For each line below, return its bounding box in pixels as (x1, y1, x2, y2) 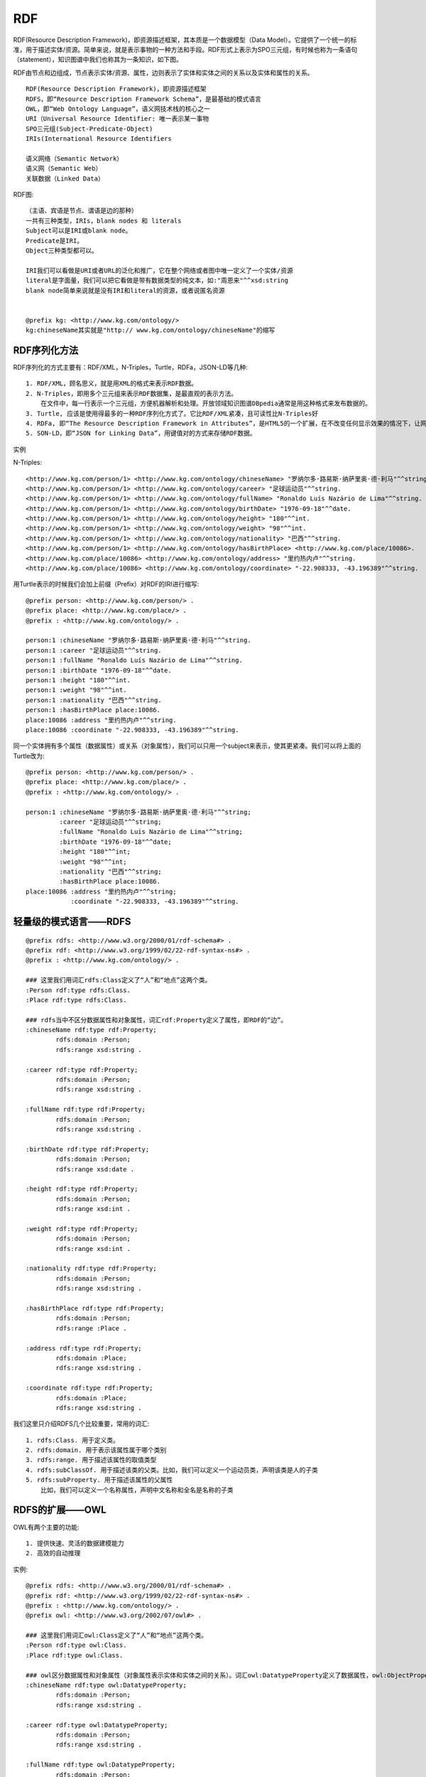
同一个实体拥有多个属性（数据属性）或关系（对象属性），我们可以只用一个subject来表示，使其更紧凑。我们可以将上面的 (13, 741, 361, 750)
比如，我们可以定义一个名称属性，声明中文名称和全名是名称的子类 (40, 1486, 234, 1494)
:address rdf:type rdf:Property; (26, 1344, 142, 1352)
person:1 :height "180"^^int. (26, 676, 131, 684)
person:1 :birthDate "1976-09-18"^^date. (26, 666, 172, 675)
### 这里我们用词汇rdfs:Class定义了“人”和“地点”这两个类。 (26, 976, 212, 984)
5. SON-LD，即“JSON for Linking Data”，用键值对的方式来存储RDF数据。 (26, 429, 257, 437)
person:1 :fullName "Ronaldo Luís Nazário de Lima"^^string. (26, 656, 243, 665)
